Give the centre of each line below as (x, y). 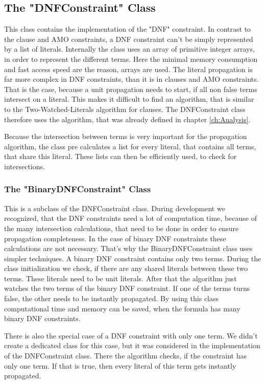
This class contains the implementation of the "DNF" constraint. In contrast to (128, 29)
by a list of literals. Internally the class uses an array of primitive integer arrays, (129, 49)
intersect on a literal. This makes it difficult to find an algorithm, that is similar (129, 99)
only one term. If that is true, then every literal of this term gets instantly (120, 365)
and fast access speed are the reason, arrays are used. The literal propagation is (128, 69)
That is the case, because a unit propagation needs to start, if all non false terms (131, 89)
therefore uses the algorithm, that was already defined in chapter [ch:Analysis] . (127, 119)
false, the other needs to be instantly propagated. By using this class (112, 298)
